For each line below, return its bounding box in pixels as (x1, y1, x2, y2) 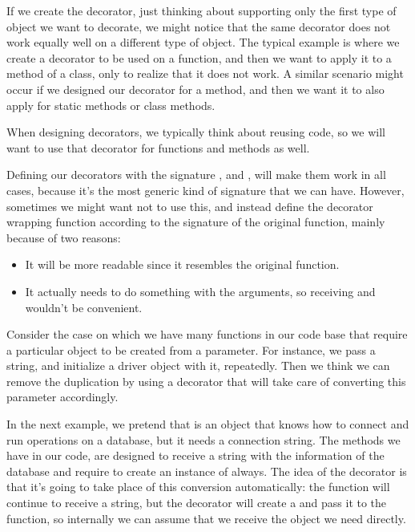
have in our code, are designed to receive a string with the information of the (6, 447, 385, 464)
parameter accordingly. (6, 388, 119, 405)
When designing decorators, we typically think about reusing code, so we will (6, 124, 385, 140)
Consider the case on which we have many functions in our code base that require (6, 326, 408, 343)
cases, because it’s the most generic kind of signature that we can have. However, (6, 181, 405, 198)
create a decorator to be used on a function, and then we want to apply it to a (6, 49, 392, 66)
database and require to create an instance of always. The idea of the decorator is (6, 462, 407, 479)
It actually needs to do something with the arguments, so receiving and (25, 282, 376, 299)
